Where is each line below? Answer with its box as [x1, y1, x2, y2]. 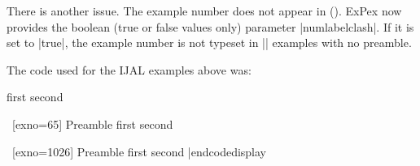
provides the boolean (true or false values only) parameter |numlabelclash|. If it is [7, 18, 414, 35]
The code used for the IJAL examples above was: [7, 61, 252, 78]
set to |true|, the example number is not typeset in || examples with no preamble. [7, 34, 412, 51]
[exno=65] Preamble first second [11, 115, 173, 132]
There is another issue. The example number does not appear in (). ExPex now [7, 2, 402, 19]
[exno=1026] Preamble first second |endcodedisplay [11, 143, 267, 160]
